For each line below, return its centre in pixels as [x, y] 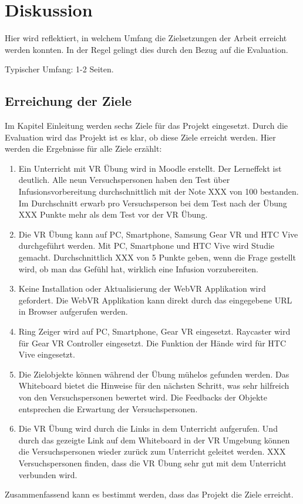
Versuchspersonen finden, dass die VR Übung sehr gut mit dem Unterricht [152, 463]
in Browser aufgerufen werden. [73, 311]
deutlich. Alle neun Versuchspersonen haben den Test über [124, 180]
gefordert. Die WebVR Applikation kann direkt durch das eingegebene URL [155, 300]
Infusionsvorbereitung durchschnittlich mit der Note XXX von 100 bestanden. [159, 191]
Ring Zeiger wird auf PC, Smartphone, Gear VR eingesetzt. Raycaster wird [154, 331]
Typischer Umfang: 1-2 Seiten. [59, 69]
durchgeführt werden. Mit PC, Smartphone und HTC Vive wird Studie [147, 246]
